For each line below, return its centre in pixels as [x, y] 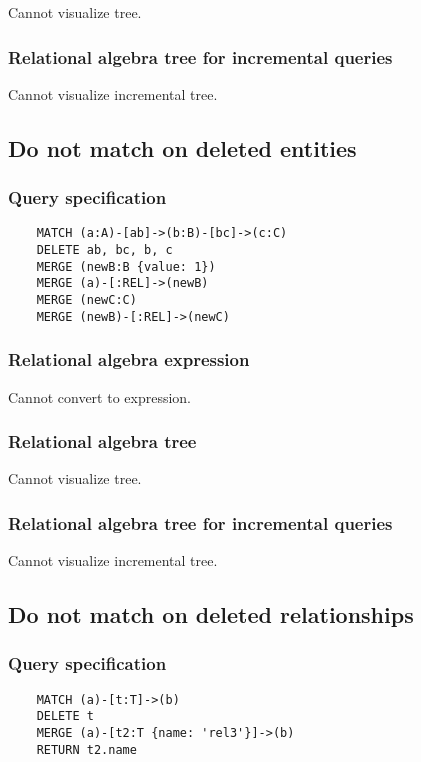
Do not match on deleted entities [182, 147]
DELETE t [65, 716]
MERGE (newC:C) [86, 300]
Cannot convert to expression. [100, 396]
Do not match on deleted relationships [211, 614]
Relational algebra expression [129, 359]
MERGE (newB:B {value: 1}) [126, 266]
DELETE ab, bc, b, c [104, 250]
